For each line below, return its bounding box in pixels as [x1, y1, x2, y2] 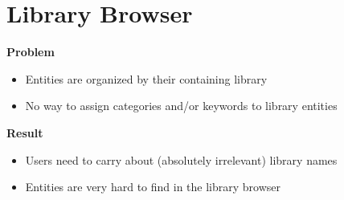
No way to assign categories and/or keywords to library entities [25, 97, 338, 114]
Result [6, 124, 43, 141]
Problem [6, 43, 55, 60]
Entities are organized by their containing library [25, 70, 268, 87]
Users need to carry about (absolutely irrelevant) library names [25, 151, 338, 168]
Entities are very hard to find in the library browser [25, 178, 281, 195]
